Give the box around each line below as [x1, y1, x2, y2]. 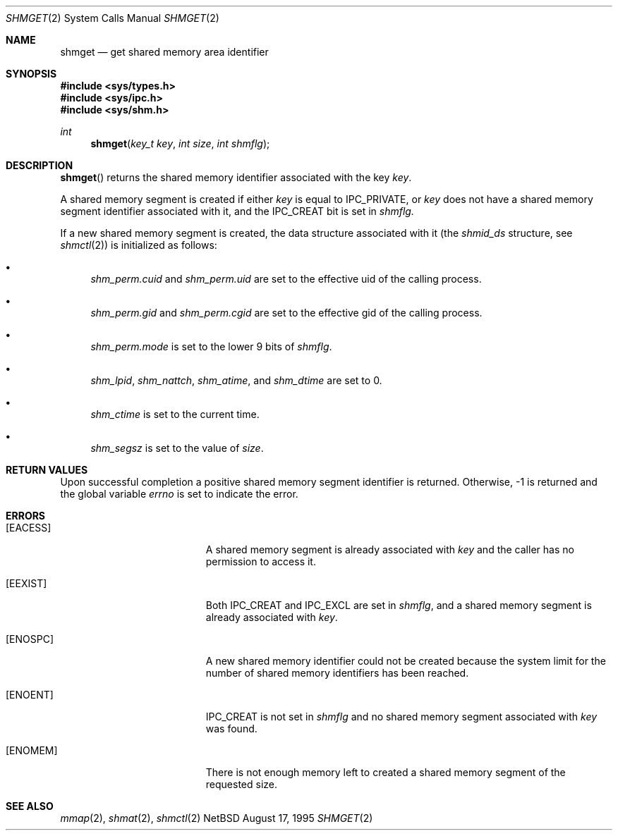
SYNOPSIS [6, 68, 57, 80]
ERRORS [6, 510, 46, 522]
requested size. [205, 778, 278, 790]
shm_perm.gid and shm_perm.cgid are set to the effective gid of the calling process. [90, 307, 483, 319]
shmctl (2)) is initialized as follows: [60, 239, 217, 251]
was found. [205, 723, 257, 734]
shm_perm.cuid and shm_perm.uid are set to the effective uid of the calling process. [90, 273, 482, 285]
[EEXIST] [6, 577, 47, 589]
